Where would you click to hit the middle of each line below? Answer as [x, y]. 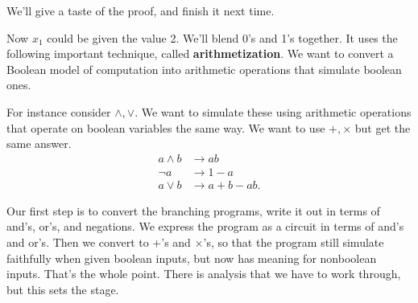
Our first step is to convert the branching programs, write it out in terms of [193, 210]
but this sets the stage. [63, 289]
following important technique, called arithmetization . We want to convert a [200, 53]
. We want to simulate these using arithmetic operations [273, 111]
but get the [383, 127]
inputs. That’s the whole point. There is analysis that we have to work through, [204, 274]
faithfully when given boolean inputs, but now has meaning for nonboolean [192, 258]
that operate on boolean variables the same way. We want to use [166, 127]
